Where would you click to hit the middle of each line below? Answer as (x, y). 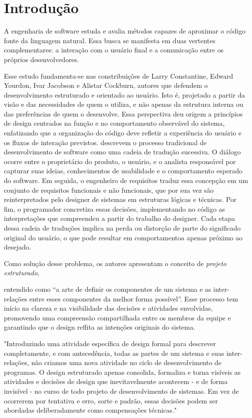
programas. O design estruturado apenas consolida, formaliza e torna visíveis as (122, 372)
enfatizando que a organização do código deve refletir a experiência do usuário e (123, 133)
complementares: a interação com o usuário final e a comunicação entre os (114, 50)
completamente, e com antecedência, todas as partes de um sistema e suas (114, 353)
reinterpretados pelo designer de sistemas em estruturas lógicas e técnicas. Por (120, 199)
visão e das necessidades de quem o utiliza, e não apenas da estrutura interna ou (124, 104)
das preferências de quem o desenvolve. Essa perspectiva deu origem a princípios (123, 113)
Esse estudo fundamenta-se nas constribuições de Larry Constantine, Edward (118, 75)
